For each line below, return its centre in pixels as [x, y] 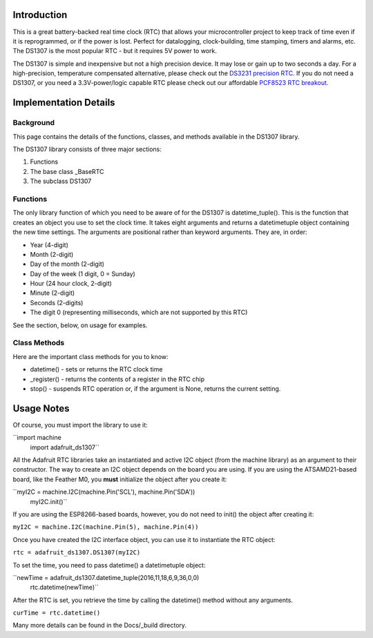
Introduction [40, 15]
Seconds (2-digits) [57, 302]
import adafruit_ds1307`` [65, 447]
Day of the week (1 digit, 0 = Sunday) [83, 273]
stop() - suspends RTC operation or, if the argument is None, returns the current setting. [155, 388]
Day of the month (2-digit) [67, 264]
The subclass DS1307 [61, 181]
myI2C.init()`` [49, 501]
